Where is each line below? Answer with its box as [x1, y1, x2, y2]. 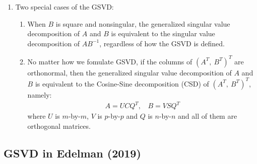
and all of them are [178, 111, 237, 121]
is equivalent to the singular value [111, 28, 215, 39]
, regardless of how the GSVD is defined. [99, 38, 225, 48]
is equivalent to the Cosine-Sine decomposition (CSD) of [35, 78, 209, 89]
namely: [27, 89, 52, 100]
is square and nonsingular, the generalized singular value [55, 18, 230, 29]
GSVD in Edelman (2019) [4, 145, 141, 160]
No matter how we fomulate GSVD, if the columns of [27, 56, 192, 66]
